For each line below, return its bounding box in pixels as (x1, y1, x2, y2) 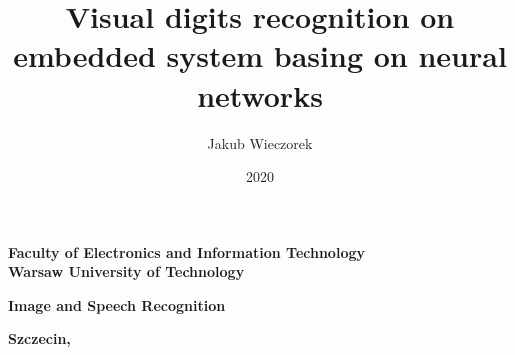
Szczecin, (8, 328, 71, 349)
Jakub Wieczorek (207, 132, 313, 153)
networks (197, 74, 323, 115)
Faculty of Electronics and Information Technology (8, 241, 365, 262)
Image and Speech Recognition (8, 294, 226, 315)
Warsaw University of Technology (8, 261, 245, 282)
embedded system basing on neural (13, 35, 507, 76)
